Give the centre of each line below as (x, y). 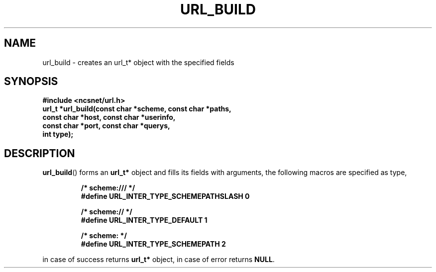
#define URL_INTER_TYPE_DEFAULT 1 (144, 220)
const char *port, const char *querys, (106, 126)
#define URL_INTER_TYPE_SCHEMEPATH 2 (153, 244)
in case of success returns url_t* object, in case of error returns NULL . (159, 260)
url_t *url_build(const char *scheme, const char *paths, (137, 109)
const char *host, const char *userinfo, (109, 117)
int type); (58, 134)
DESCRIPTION (40, 153)
